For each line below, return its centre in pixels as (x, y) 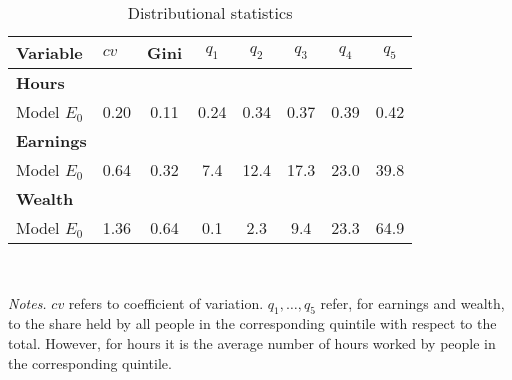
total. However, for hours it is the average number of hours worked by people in (252, 342)
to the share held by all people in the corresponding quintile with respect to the (252, 323)
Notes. (27, 302)
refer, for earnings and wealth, (412, 302)
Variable (49, 52)
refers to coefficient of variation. (166, 302)
